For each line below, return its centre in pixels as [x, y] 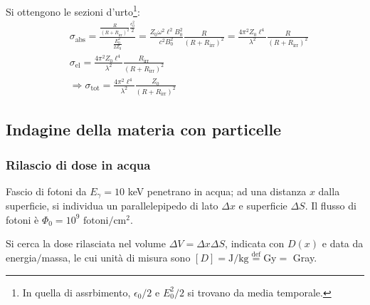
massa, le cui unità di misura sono [116, 258]
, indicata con [255, 243]
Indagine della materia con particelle [144, 129]
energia [21, 258]
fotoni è [22, 219]
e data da [343, 243]
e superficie [263, 206]
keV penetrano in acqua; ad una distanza [217, 191]
